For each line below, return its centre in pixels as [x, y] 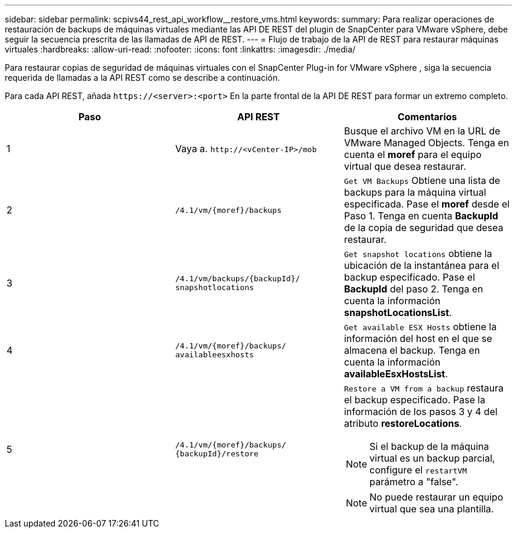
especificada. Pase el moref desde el [427, 204]
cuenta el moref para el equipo [413, 154]
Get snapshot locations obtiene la [418, 254]
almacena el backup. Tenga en [412, 350]
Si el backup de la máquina [429, 446]
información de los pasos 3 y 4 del [421, 412]
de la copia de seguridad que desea [423, 228]
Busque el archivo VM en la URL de [422, 131]
